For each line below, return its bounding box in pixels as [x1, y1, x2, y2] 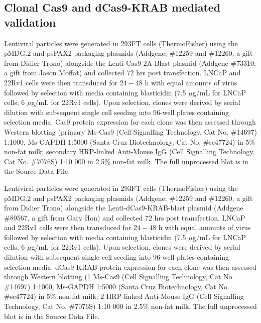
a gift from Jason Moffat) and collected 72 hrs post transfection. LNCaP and [4, 67, 241, 78]
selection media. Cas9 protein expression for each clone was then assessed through [4, 117, 256, 127]
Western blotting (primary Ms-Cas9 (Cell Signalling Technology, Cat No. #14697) [4, 126, 257, 137]
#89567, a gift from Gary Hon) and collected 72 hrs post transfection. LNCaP [4, 212, 245, 223]
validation [4, 14, 56, 30]
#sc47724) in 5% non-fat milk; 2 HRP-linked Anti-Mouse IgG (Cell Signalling [4, 291, 244, 301]
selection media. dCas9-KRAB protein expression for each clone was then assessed [4, 261, 256, 272]
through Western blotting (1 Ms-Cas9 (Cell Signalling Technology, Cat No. [4, 271, 234, 282]
